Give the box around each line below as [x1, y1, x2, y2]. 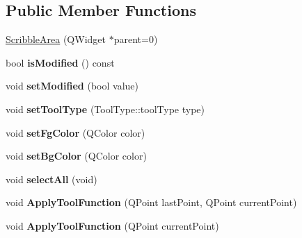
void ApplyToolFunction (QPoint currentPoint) [6, 218, 219, 232]
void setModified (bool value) [6, 78, 138, 93]
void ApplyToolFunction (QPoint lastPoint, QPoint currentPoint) [6, 195, 297, 210]
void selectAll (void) [6, 171, 97, 186]
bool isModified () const [6, 55, 115, 69]
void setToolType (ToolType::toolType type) [6, 101, 205, 116]
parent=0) [113, 32, 158, 46]
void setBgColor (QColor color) [6, 148, 147, 163]
